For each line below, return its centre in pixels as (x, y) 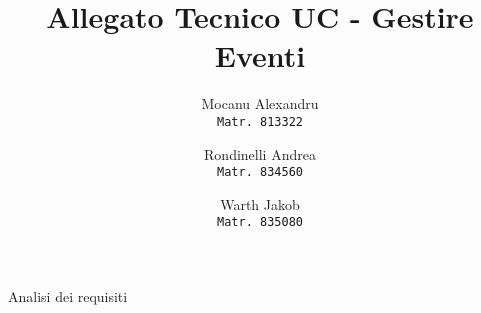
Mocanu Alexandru (260, 103)
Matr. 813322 (260, 121)
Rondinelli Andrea (260, 153)
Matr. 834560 (260, 172)
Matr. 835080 (260, 222)
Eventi (260, 55)
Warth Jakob (260, 203)
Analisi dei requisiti (68, 296)
